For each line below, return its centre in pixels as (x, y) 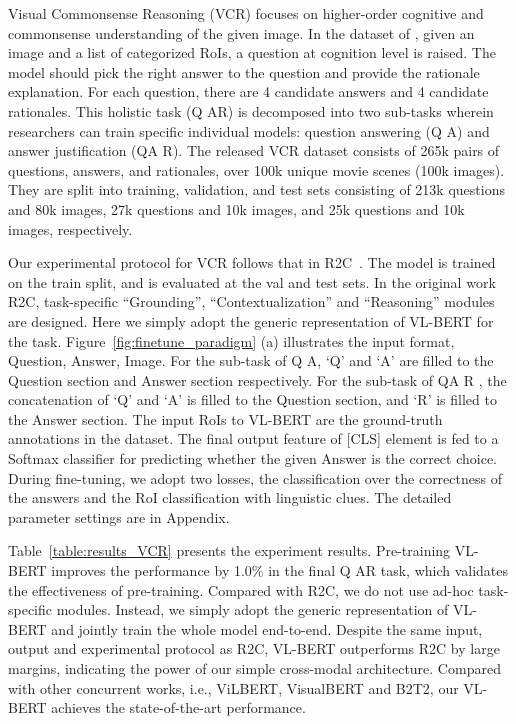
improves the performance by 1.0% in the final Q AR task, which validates (280, 570)
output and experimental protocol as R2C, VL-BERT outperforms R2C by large (254, 648)
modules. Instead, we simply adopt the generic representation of (252, 609)
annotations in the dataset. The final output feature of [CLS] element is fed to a (253, 438)
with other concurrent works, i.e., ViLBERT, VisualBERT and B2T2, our (233, 687)
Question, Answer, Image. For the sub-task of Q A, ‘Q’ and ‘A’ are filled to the (251, 360)
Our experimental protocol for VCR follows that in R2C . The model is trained (252, 262)
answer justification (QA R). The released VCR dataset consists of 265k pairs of (254, 150)
